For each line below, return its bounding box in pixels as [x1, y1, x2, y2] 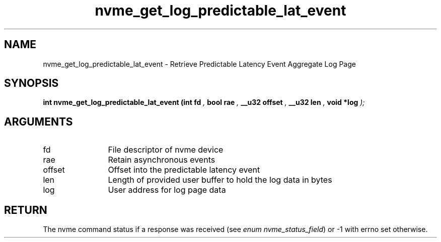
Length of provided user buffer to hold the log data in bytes [108, 175, 332, 185]
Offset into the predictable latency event [108, 165, 260, 175]
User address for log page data [108, 185, 226, 195]
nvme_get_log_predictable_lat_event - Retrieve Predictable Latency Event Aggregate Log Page [43, 59, 356, 68]
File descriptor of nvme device [108, 145, 224, 155]
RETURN [4, 203, 47, 216]
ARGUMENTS [4, 115, 73, 128]
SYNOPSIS [4, 77, 59, 90]
